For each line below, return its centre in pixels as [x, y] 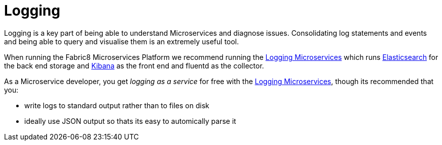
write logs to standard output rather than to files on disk [117, 105]
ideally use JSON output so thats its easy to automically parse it [130, 121]
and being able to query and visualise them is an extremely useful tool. [121, 41]
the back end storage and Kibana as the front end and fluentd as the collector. [134, 65]
